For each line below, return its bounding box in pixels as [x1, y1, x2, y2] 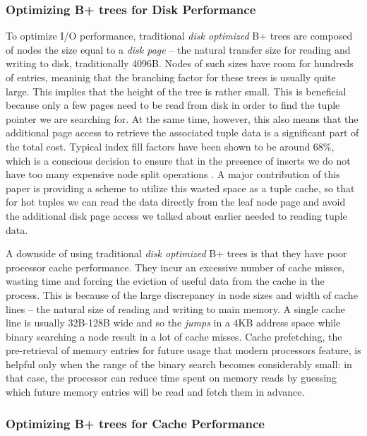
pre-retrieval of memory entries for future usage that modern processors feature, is [6, 343, 361, 358]
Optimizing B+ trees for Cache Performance [6, 414, 265, 432]
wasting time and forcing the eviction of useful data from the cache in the [6, 273, 325, 288]
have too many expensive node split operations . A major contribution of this [6, 167, 340, 182]
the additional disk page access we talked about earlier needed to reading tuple [6, 208, 347, 223]
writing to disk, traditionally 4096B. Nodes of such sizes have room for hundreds [6, 56, 354, 71]
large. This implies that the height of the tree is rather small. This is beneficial [6, 83, 347, 98]
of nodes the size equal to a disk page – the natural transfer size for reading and [6, 42, 351, 57]
